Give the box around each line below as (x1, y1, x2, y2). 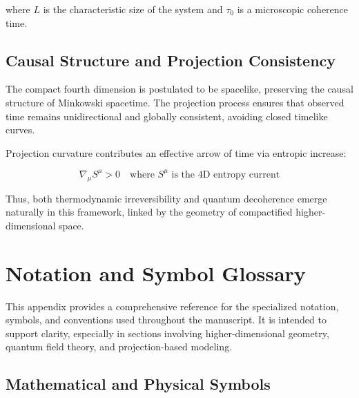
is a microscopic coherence (237, 2, 349, 16)
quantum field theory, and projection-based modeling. (6, 339, 233, 354)
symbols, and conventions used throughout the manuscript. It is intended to (6, 312, 327, 327)
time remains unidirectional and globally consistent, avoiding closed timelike (6, 108, 328, 123)
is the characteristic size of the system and (43, 2, 223, 16)
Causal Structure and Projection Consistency (6, 49, 336, 70)
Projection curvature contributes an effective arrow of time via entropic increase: (6, 145, 347, 160)
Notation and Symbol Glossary (6, 258, 306, 287)
